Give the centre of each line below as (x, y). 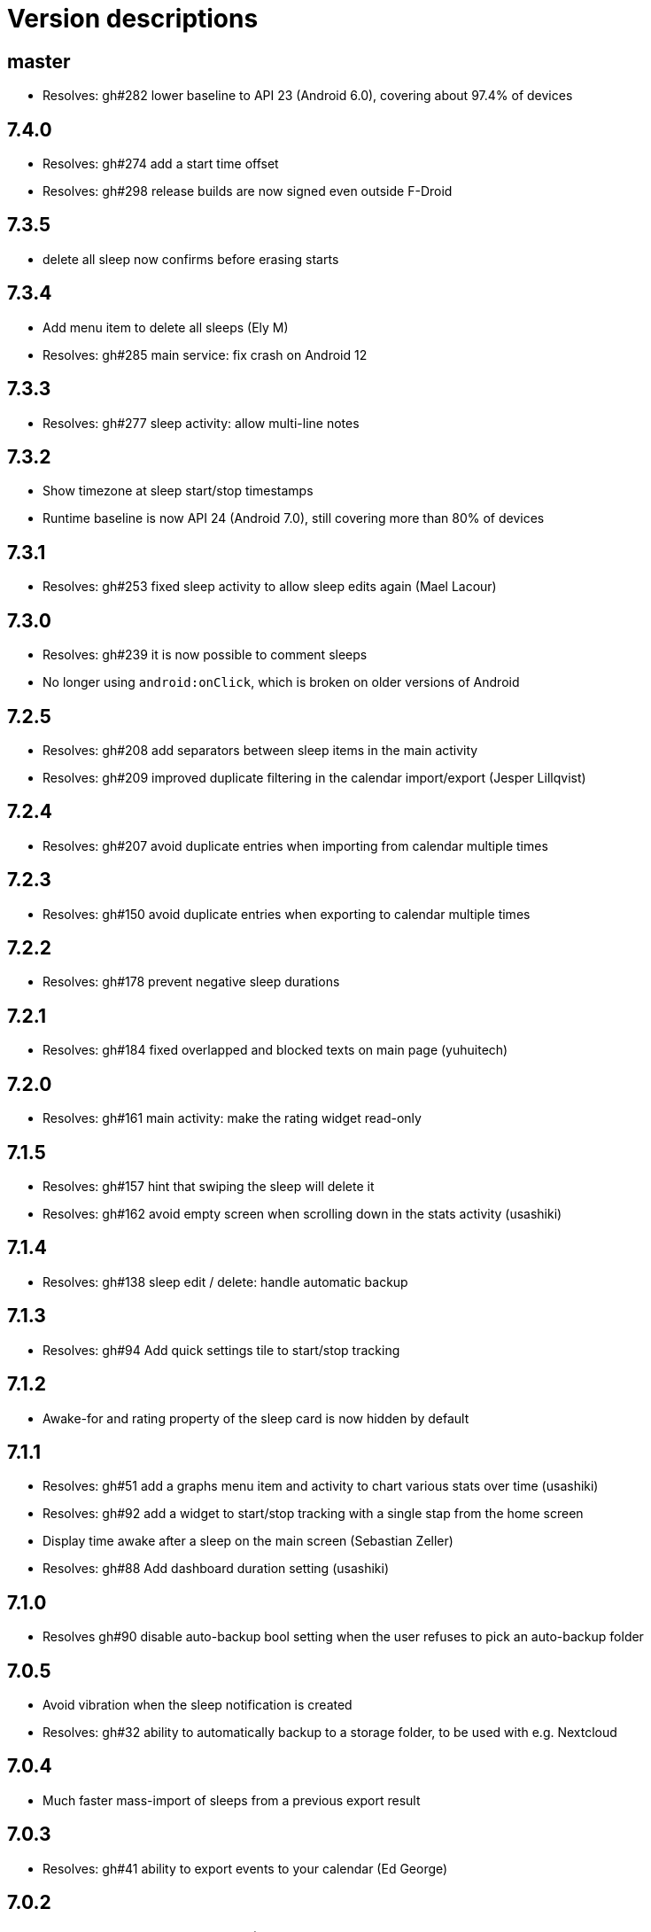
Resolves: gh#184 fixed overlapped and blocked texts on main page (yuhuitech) (275, 1050)
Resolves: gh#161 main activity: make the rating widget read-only (232, 1118)
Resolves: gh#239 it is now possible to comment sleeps (205, 655)
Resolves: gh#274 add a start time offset (161, 164)
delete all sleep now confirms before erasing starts (191, 259)
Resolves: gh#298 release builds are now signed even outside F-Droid (248, 191)
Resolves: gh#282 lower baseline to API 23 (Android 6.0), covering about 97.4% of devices (308, 96)
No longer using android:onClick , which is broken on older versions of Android (281, 682)
